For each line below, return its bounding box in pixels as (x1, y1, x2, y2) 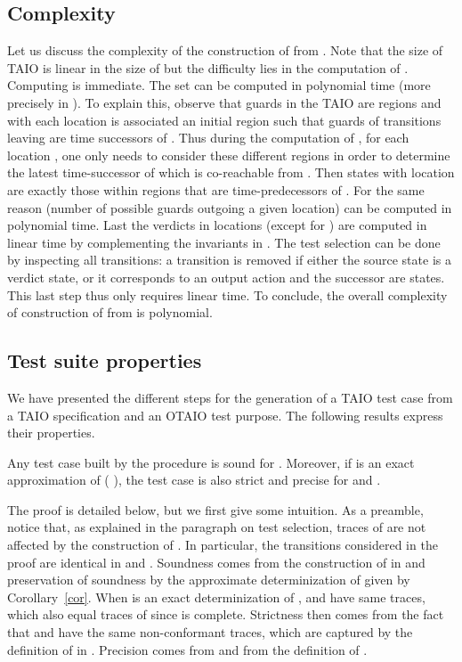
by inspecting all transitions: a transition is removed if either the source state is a (7, 250, 451, 269)
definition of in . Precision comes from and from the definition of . (7, 640, 368, 658)
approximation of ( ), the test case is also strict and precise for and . (7, 470, 381, 489)
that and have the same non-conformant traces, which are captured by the (7, 623, 413, 642)
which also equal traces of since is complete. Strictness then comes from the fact (7, 605, 444, 624)
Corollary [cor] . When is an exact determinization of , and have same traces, (7, 587, 426, 606)
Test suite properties (7, 347, 202, 374)
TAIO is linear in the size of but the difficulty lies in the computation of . (7, 58, 409, 77)
